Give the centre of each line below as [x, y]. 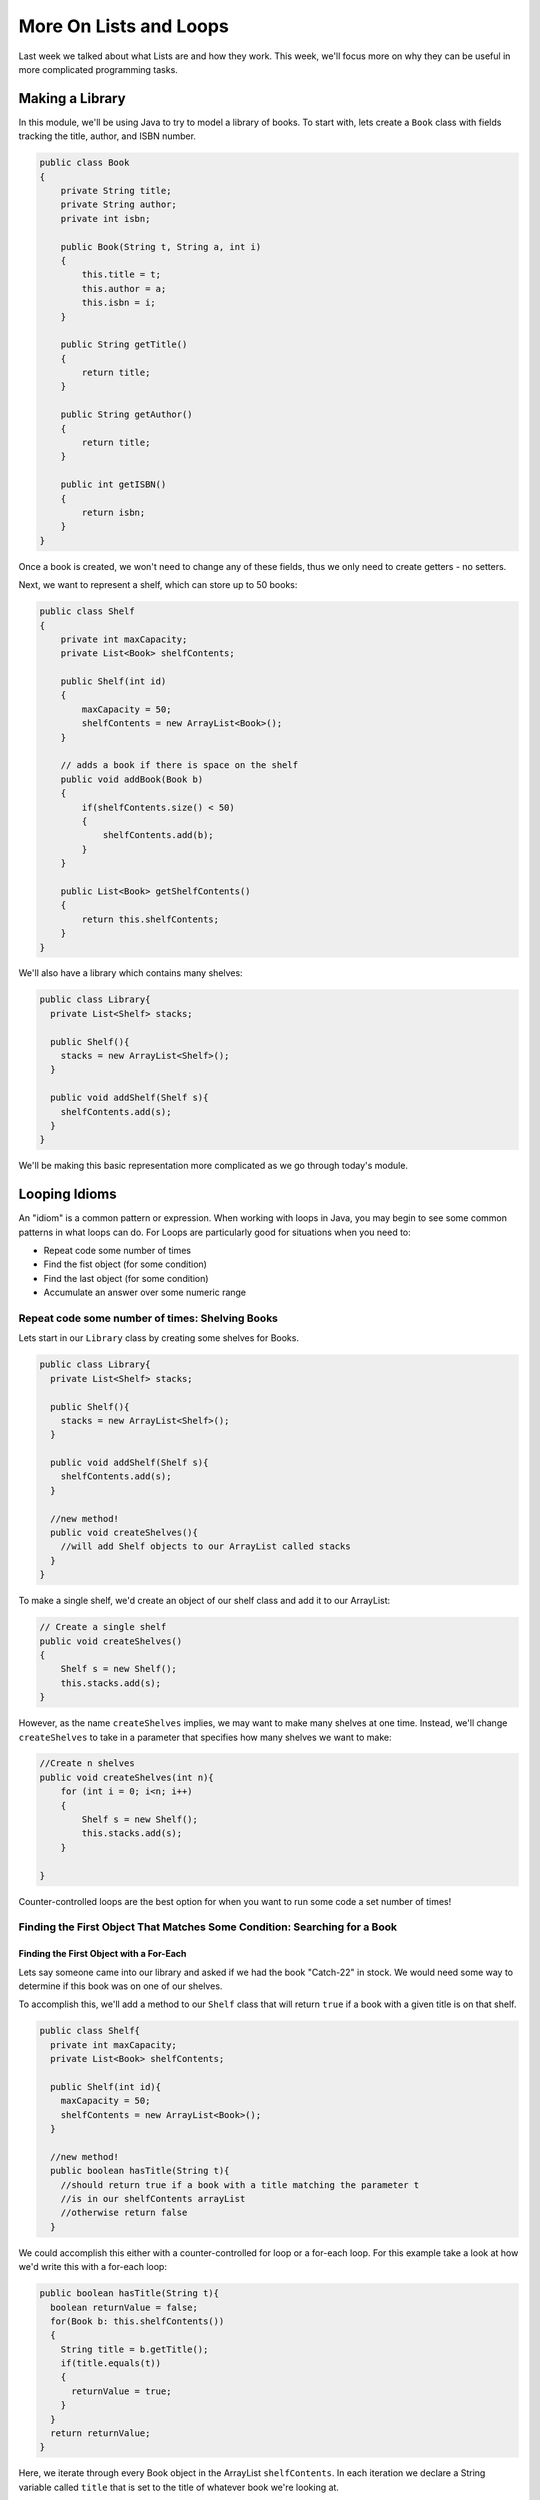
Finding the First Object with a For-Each [102, 1954]
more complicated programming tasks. [98, 69]
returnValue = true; [121, 2391]
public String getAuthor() [127, 414]
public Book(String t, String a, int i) [161, 246]
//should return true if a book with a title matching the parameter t [240, 2184]
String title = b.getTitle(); [134, 2349]
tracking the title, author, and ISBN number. [107, 136]
